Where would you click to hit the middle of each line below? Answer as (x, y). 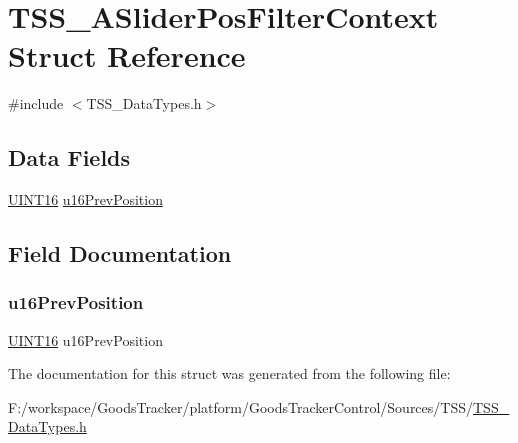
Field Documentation (120, 253)
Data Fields (69, 157)
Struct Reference (127, 55)
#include (36, 103)
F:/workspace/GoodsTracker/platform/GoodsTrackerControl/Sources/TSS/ (240, 406)
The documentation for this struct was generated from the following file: (229, 373)
